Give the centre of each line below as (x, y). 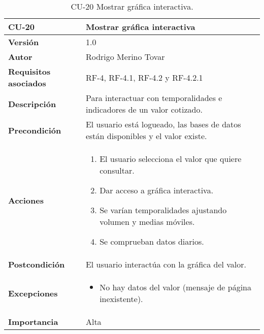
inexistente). (121, 299)
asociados (27, 83)
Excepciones (33, 293)
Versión (24, 42)
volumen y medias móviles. (147, 222)
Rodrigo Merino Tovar (125, 57)
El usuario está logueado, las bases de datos (163, 124)
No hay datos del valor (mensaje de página (176, 287)
